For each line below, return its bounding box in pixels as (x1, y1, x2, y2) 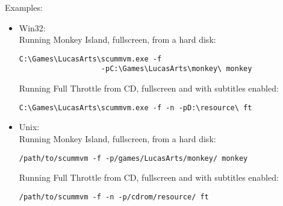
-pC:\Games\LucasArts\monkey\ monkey (101, 64, 252, 73)
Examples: (5, 1, 43, 13)
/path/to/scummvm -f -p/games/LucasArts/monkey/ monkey (19, 154, 248, 163)
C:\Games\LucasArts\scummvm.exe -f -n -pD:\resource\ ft (19, 103, 252, 112)
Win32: (19, 21, 46, 34)
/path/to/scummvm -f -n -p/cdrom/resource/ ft (19, 192, 209, 201)
